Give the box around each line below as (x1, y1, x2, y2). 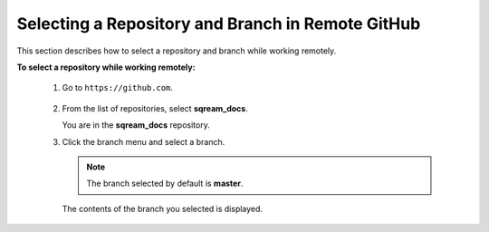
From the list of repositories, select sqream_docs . (62, 102, 248, 113)
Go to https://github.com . (62, 82, 174, 93)
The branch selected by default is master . (86, 178, 244, 189)
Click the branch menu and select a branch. (62, 136, 225, 147)
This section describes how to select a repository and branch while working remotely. (16, 45, 337, 56)
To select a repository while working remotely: (16, 62, 196, 72)
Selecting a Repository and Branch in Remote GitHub (16, 14, 421, 34)
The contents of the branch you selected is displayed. (62, 203, 263, 214)
